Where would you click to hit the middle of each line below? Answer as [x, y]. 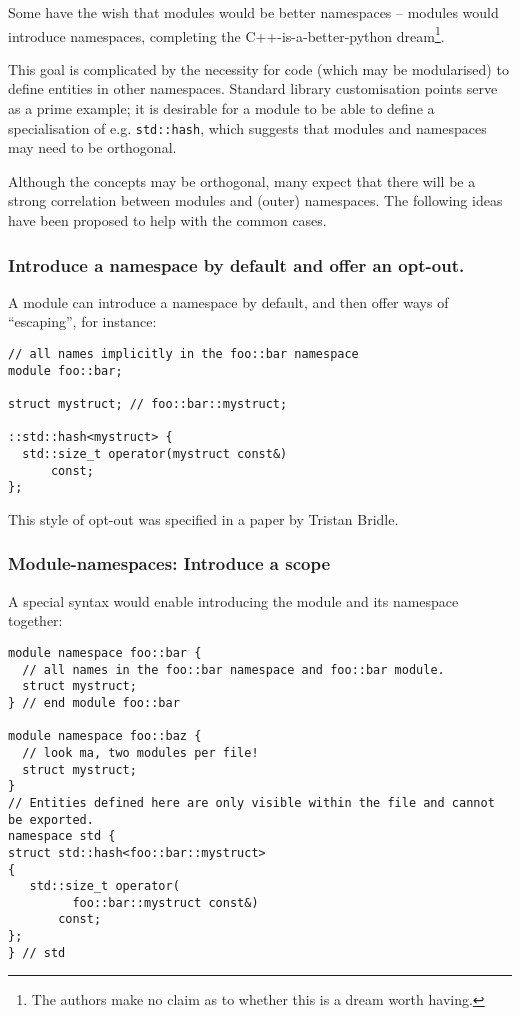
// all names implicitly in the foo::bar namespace [183, 354]
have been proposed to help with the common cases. [167, 220]
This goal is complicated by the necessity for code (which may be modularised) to [258, 68]
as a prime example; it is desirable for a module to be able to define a [221, 108]
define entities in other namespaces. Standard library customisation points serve [253, 88]
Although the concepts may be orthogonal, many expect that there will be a [242, 180]
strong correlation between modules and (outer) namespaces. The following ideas [255, 200]
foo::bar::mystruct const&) [165, 902]
